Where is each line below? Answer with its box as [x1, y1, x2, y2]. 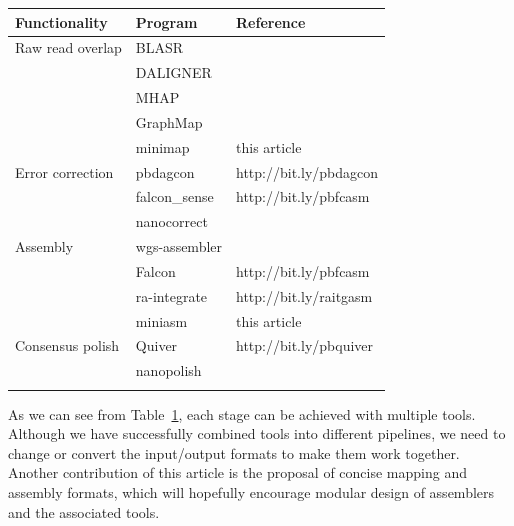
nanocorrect [135, 211, 208, 232]
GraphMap [135, 111, 203, 132]
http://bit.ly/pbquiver [236, 335, 374, 356]
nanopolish [135, 360, 202, 381]
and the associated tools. [8, 501, 160, 522]
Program [135, 11, 198, 32]
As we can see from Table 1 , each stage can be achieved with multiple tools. [8, 403, 476, 424]
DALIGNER [135, 62, 212, 83]
